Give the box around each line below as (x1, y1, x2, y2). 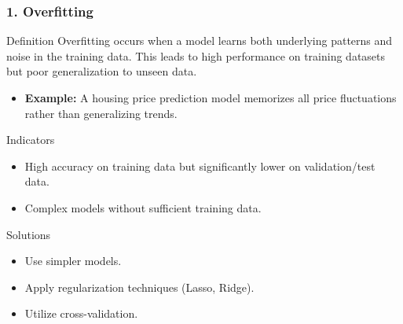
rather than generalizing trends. (24, 105, 178, 121)
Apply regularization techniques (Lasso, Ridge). (24, 278, 255, 295)
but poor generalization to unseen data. (6, 63, 197, 79)
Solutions (6, 226, 51, 242)
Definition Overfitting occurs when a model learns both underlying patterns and (6, 32, 393, 49)
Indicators (6, 131, 55, 148)
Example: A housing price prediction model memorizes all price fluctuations (24, 90, 397, 105)
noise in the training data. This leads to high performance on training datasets (6, 47, 386, 64)
